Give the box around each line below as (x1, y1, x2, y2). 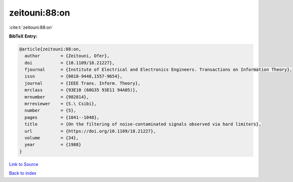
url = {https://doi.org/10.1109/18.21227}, (24, 128, 156, 134)
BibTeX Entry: (9, 33, 38, 39)
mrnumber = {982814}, (24, 94, 89, 100)
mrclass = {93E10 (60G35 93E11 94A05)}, (24, 87, 138, 93)
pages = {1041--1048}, (24, 115, 100, 120)
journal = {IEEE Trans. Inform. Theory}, (24, 81, 141, 86)
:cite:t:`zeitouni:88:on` (9, 24, 53, 30)
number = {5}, (24, 108, 77, 113)
